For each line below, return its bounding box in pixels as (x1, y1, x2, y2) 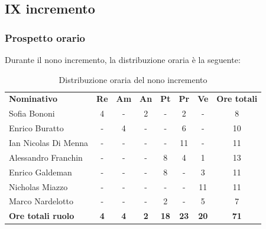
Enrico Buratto (9, 122, 64, 134)
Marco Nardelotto (9, 195, 73, 207)
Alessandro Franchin (9, 151, 83, 163)
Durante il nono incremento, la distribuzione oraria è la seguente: (5, 54, 241, 65)
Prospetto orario (5, 30, 86, 45)
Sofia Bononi (9, 107, 55, 120)
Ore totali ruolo (9, 210, 74, 222)
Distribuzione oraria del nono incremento (59, 73, 207, 85)
